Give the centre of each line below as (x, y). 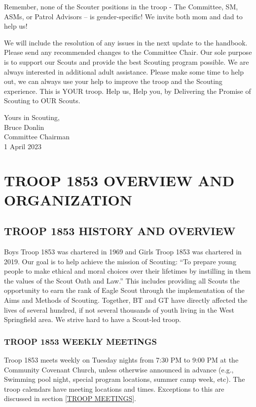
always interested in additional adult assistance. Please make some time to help (124, 71)
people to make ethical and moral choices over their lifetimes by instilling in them (128, 271)
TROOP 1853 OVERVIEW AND (119, 180)
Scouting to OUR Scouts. (42, 101)
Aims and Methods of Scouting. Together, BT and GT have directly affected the (126, 300)
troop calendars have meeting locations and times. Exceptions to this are (114, 388)
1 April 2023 (23, 146)
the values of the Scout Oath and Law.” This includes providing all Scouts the (122, 280)
